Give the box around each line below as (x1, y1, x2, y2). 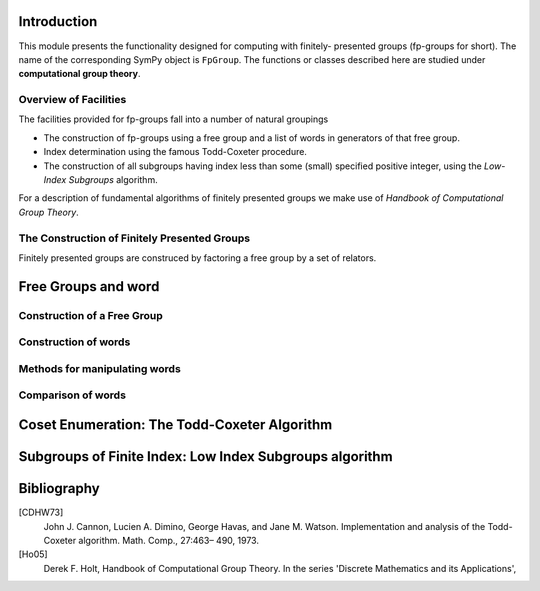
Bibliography (18, 480, 100, 497)
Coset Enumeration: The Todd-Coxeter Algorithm (18, 416, 333, 433)
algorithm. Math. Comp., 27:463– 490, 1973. (78, 534, 260, 546)
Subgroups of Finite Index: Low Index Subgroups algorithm (18, 448, 394, 465)
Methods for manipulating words (18, 361, 182, 375)
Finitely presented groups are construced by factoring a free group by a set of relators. (18, 251, 377, 264)
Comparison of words (18, 388, 127, 402)
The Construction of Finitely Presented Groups (18, 231, 250, 245)
